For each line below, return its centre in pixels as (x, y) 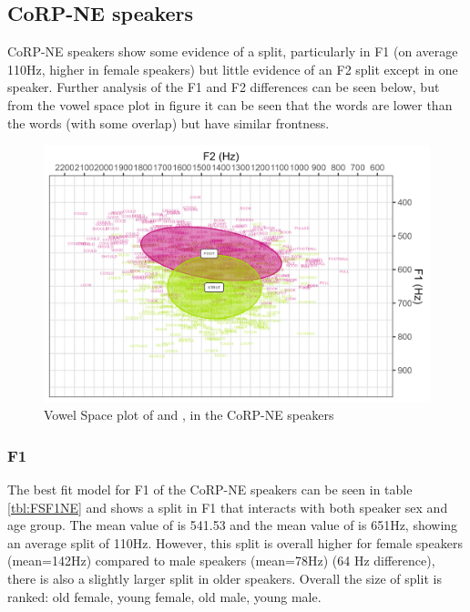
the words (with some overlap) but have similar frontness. (169, 122)
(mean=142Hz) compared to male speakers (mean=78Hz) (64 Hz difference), (221, 561)
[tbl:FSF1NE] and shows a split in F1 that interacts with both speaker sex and (228, 507)
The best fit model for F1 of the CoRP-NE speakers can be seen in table (210, 489)
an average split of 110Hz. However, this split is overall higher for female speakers (235, 542)
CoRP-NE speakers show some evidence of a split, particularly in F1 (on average (233, 51)
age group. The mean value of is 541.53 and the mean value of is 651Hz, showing (233, 525)
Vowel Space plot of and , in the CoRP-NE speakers (189, 415)
